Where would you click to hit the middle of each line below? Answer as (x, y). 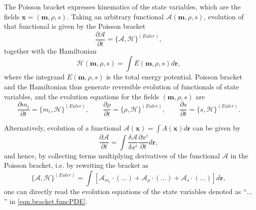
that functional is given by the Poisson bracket (75, 26)
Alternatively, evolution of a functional (63, 128)
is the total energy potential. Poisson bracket (174, 77)
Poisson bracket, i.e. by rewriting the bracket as (76, 165)
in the (239, 155)
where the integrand (34, 77)
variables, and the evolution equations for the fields (82, 96)
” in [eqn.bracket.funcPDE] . (46, 201)
